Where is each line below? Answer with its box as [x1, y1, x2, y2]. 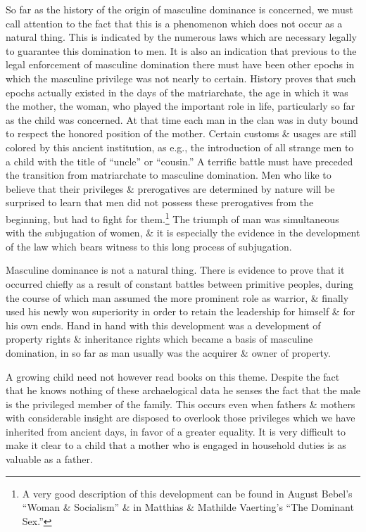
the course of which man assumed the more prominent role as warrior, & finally [6, 290, 349, 305]
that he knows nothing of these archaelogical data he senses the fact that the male [6, 383, 360, 398]
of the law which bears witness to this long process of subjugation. [6, 239, 292, 253]
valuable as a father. [6, 452, 93, 467]
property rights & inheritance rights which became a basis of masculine [6, 331, 313, 346]
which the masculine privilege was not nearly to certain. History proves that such [6, 70, 356, 85]
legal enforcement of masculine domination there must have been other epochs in [6, 57, 355, 72]
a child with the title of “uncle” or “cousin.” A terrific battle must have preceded [6, 153, 353, 168]
